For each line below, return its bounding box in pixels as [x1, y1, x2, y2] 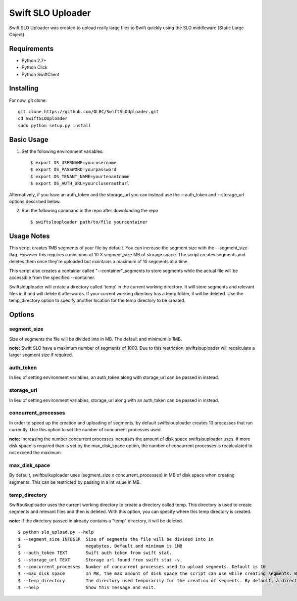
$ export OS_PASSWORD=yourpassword [30, 167, 117, 173]
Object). [9, 31, 26, 37]
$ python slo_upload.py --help [18, 529, 94, 535]
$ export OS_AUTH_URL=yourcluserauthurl [30, 181, 130, 186]
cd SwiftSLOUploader [18, 116, 68, 121]
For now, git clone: [9, 97, 47, 103]
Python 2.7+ [21, 57, 47, 63]
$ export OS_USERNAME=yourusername [30, 160, 117, 165]
